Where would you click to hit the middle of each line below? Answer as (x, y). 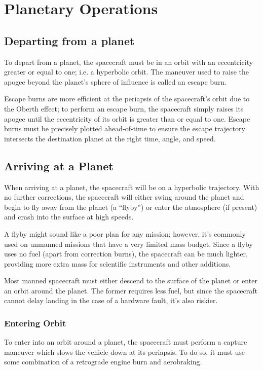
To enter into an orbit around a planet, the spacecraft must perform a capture (126, 342)
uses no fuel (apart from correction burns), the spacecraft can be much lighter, (126, 254)
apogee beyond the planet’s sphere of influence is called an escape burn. (116, 81)
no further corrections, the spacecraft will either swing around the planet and (124, 197)
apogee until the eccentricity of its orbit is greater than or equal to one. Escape (127, 118)
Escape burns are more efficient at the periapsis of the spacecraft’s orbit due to (127, 99)
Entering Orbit (35, 323)
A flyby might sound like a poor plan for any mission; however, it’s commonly (125, 233)
